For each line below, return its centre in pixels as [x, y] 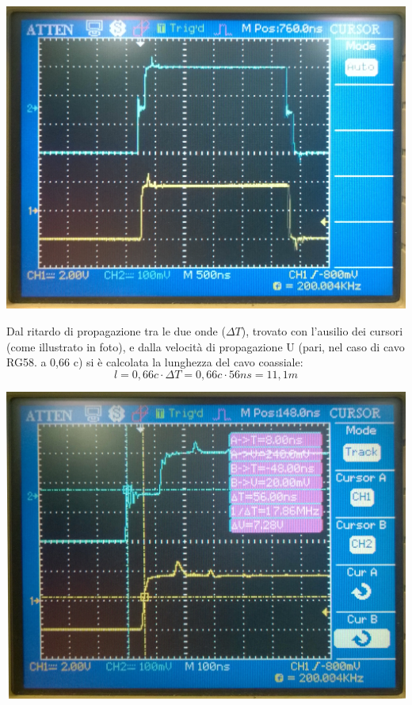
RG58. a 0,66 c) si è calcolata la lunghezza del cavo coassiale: [155, 362]
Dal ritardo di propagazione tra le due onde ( [116, 331]
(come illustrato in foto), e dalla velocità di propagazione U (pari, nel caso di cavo [206, 346]
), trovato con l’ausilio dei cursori [322, 331]
